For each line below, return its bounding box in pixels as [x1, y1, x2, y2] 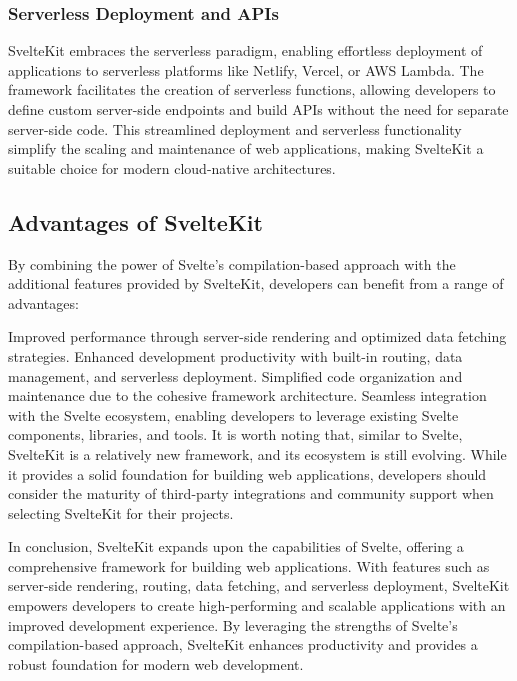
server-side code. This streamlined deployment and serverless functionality [8, 118, 462, 139]
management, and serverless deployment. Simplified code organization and [8, 365, 463, 386]
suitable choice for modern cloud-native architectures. [8, 157, 336, 178]
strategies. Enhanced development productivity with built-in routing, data [8, 345, 463, 366]
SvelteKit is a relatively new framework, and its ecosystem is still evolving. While [8, 443, 507, 464]
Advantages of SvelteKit [8, 206, 263, 237]
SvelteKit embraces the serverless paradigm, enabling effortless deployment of [8, 40, 483, 61]
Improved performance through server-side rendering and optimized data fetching [8, 326, 507, 347]
